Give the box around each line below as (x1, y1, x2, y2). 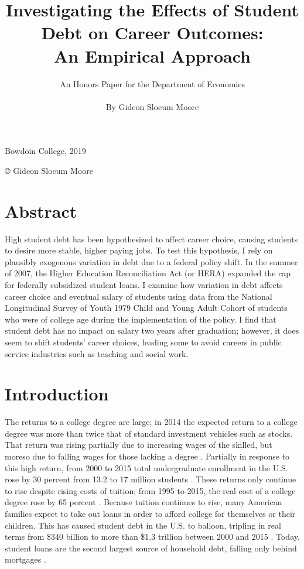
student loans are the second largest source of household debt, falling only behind (5, 541, 297, 554)
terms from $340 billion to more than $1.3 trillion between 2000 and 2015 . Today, (5, 530, 300, 543)
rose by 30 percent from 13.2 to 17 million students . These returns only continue (5, 473, 296, 485)
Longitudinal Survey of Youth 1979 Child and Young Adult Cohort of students (5, 301, 288, 314)
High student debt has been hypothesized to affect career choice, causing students (5, 232, 298, 245)
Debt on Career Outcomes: (41, 20, 264, 44)
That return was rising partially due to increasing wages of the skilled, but (5, 438, 272, 451)
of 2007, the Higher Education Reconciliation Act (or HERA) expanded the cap (5, 267, 291, 279)
